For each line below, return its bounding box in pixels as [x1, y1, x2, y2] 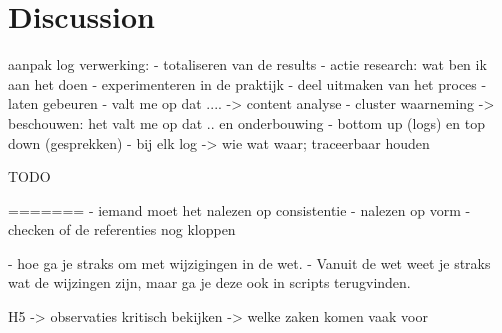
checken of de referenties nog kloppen [8, 219, 236, 240]
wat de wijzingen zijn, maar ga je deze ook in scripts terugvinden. [8, 272, 411, 293]
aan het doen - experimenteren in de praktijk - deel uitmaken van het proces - [8, 73, 487, 94]
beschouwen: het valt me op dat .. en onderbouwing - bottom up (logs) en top [8, 112, 485, 133]
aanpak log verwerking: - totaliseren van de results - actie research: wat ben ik [8, 54, 487, 75]
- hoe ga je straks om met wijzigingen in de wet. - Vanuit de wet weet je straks [8, 252, 491, 273]
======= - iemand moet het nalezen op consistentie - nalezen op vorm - [8, 199, 471, 220]
